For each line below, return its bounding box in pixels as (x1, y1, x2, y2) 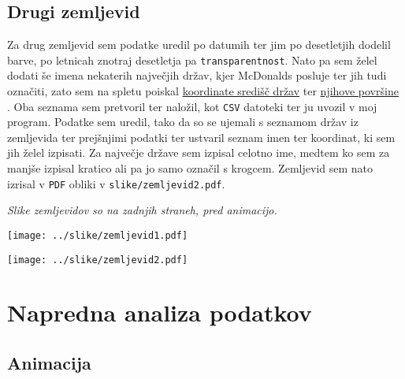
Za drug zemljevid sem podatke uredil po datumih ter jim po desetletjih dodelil (7, 36, 391, 53)
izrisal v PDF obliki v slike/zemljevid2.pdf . (7, 175, 225, 191)
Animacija (7, 351, 91, 374)
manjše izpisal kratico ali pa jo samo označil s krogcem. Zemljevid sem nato (7, 160, 373, 176)
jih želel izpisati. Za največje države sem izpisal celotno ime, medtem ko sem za (7, 144, 390, 161)
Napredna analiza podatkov (7, 296, 312, 329)
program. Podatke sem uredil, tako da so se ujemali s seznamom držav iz (7, 113, 359, 130)
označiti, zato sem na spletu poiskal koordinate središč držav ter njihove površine (7, 83, 399, 99)
